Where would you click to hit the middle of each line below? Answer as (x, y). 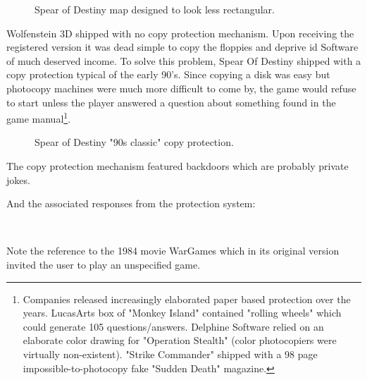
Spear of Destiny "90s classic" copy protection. (134, 142)
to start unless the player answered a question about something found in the (171, 102)
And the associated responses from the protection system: (131, 203)
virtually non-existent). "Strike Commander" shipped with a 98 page (170, 354)
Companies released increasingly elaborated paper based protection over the (187, 299)
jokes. (18, 179)
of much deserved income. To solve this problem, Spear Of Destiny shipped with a (184, 60)
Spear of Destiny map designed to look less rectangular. (155, 9)
